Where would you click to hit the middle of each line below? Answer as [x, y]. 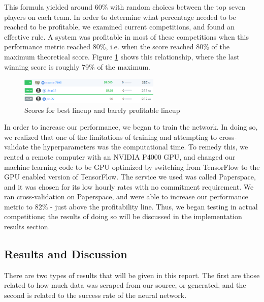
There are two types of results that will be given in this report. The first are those [132, 275]
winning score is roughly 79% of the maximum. [77, 66]
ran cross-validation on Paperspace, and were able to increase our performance [126, 197]
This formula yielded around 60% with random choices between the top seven [125, 7]
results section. [27, 226]
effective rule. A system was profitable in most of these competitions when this [126, 36]
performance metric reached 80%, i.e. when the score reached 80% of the [117, 47]
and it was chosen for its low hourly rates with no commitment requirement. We [129, 186]
